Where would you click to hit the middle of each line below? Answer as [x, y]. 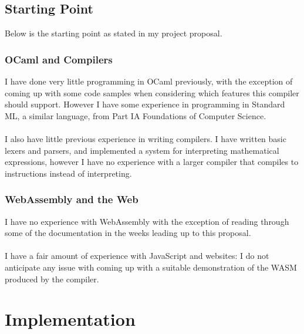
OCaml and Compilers [59, 59]
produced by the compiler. [52, 279]
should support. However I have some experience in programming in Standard [145, 104]
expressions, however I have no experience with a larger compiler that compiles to [152, 162]
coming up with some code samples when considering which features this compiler [152, 92]
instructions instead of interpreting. [68, 173]
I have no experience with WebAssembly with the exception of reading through [147, 221]
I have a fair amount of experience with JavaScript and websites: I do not [137, 256]
